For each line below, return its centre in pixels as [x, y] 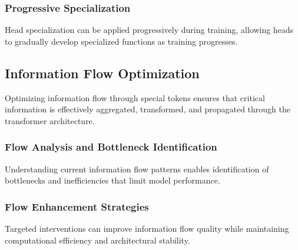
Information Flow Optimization [102, 73]
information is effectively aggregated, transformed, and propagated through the [148, 109]
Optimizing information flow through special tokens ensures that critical [135, 97]
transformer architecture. [50, 120]
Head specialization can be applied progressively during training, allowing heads [149, 30]
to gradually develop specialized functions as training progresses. [121, 41]
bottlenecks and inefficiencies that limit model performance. [112, 180]
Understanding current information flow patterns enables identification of [137, 169]
